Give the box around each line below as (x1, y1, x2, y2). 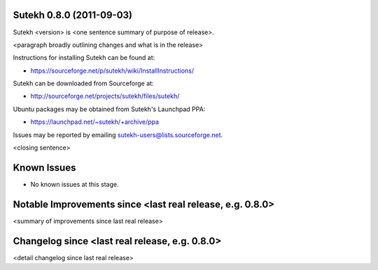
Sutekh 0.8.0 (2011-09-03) (13, 9, 133, 21)
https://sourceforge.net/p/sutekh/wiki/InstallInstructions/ (30, 66, 195, 75)
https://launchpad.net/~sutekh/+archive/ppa (30, 118, 160, 126)
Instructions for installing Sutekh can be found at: (13, 53, 155, 62)
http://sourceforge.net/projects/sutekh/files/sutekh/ (30, 92, 180, 101)
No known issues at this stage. (30, 180, 119, 188)
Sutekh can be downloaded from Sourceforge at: (13, 79, 154, 87)
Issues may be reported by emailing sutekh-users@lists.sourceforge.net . (13, 130, 223, 139)
